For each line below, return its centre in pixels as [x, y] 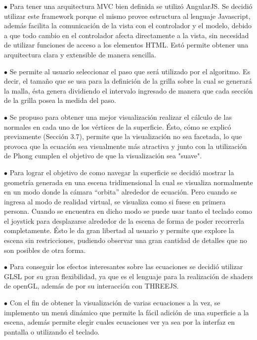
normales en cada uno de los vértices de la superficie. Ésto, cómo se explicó [118, 126]
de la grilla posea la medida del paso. [60, 100]
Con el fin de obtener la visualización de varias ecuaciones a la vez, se [115, 303]
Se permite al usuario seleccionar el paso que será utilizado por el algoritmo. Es [130, 71]
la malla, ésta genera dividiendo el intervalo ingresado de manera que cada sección [128, 90]
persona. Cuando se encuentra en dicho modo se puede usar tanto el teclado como [128, 211]
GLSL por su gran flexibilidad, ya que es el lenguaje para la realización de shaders [128, 276]
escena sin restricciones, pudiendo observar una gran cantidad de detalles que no [126, 240]
